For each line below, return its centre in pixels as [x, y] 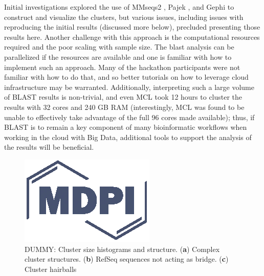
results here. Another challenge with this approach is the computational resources [132, 37]
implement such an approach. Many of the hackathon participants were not [122, 67]
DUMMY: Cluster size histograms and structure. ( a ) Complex [122, 249]
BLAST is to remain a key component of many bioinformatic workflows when [126, 127]
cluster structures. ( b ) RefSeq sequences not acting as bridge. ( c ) [127, 259]
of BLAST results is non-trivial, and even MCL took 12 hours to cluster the [123, 97]
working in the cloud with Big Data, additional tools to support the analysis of [128, 137]
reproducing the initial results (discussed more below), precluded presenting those [132, 27]
